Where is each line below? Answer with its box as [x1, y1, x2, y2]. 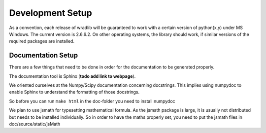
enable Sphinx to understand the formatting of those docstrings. [9, 89, 140, 95]
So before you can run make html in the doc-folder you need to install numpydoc [9, 98, 175, 104]
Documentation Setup [9, 51, 78, 60]
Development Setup [9, 7, 92, 18]
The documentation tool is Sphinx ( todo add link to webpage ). [9, 73, 136, 79]
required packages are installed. [9, 38, 75, 44]
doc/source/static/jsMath [9, 121, 61, 127]
